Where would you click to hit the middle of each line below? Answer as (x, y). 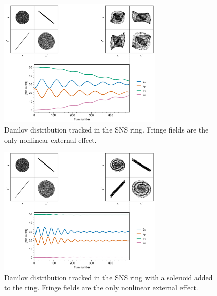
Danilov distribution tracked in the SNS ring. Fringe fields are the (106, 129)
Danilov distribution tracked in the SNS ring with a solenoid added (108, 277)
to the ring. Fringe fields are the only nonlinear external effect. (101, 287)
